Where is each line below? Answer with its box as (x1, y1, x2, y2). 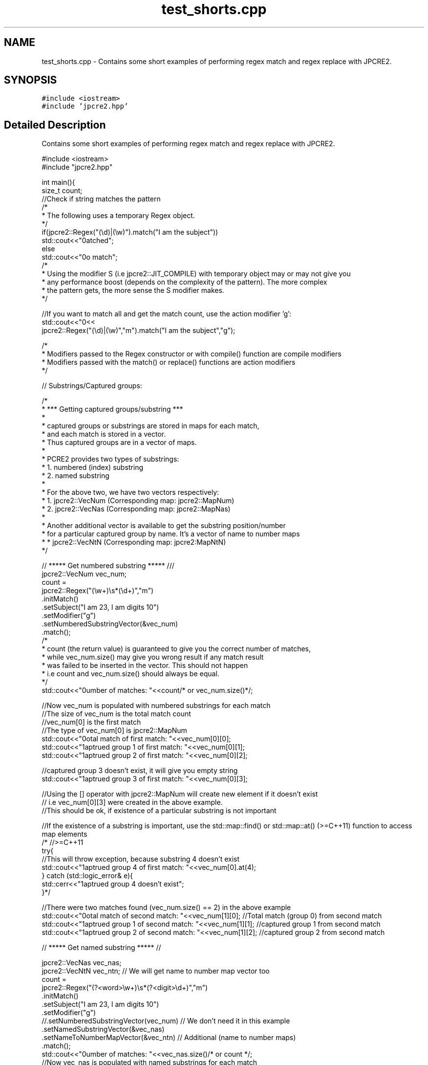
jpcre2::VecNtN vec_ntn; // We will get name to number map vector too (42, 967, 270, 976)
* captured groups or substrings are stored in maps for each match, (42, 422, 259, 430)
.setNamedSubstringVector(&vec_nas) (42, 1025, 165, 1034)
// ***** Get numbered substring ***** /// (42, 561, 174, 570)
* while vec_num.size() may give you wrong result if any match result (42, 653, 264, 662)
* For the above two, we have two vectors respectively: (42, 488, 219, 497)
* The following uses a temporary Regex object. (42, 211, 195, 220)
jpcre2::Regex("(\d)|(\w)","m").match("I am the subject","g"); (42, 326, 235, 335)
